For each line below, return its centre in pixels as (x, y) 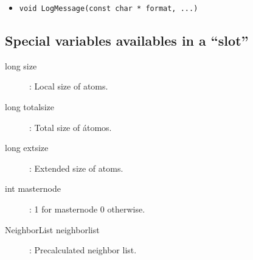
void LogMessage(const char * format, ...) (109, 9)
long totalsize (29, 107)
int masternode (33, 188)
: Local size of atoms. (69, 86)
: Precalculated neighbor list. (83, 250)
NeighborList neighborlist (52, 229)
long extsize (27, 148)
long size (21, 65)
